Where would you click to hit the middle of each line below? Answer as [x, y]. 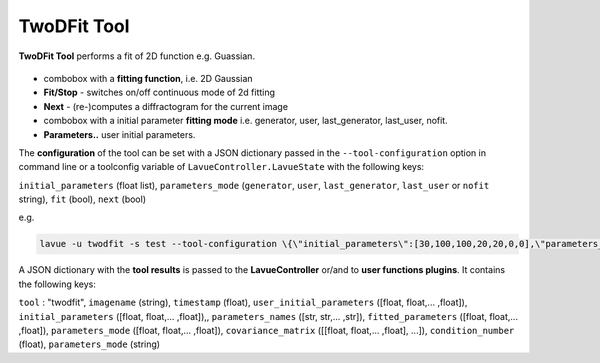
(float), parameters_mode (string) [89, 344]
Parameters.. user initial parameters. [119, 134]
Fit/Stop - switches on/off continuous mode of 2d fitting [159, 92]
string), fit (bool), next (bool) [82, 199]
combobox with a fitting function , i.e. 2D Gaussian [148, 78]
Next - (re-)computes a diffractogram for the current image [166, 106]
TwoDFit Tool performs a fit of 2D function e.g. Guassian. [136, 56]
